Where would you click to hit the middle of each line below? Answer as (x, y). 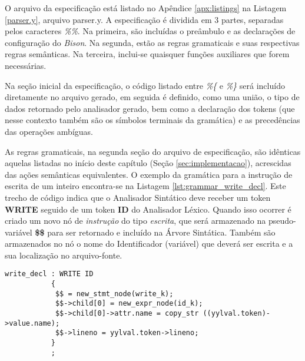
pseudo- (282, 221)
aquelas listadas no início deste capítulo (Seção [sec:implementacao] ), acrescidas (148, 163)
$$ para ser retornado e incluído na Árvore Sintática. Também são (155, 232)
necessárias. (26, 65)
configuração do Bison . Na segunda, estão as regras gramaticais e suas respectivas (152, 42)
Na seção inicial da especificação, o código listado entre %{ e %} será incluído (145, 85)
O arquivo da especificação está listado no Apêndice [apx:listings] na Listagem (146, 8)
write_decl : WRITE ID (49, 274)
